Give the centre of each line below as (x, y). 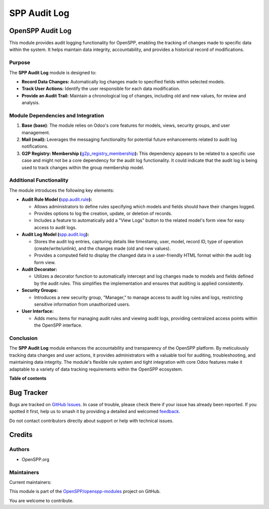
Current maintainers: (30, 482)
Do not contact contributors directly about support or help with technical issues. (91, 421)
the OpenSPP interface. (58, 325)
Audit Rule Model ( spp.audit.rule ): (57, 199)
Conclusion (23, 338)
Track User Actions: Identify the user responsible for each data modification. (101, 89)
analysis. (31, 103)
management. (36, 132)
